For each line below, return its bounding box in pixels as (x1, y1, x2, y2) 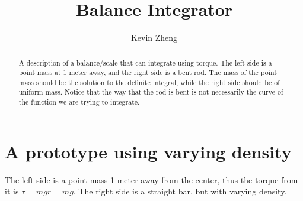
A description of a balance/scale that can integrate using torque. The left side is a (18, 57, 272, 67)
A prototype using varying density (5, 139, 292, 163)
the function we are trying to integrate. (18, 97, 140, 107)
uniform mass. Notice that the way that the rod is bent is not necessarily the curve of (18, 87, 283, 97)
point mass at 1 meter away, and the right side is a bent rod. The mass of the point (18, 67, 277, 77)
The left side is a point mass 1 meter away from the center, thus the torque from (5, 173, 298, 186)
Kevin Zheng (130, 31, 178, 44)
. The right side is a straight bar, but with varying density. (73, 185, 287, 197)
